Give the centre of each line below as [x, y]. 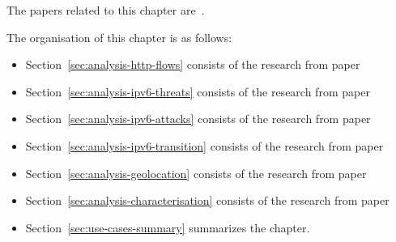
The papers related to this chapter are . [106, 10]
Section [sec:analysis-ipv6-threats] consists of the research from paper [198, 91]
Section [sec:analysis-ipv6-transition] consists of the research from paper [204, 145]
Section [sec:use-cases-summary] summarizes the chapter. [168, 227]
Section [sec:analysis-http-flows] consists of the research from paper [193, 64]
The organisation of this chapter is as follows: [119, 37]
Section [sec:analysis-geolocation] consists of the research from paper [196, 173]
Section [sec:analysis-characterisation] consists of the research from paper [207, 200]
